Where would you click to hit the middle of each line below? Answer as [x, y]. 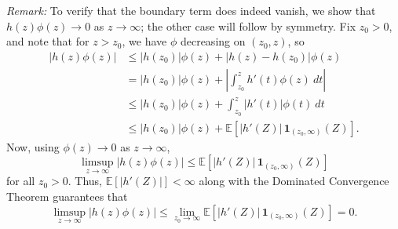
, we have [144, 41]
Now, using [33, 146]
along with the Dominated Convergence [294, 181]
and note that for [48, 41]
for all [21, 181]
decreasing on [213, 41]
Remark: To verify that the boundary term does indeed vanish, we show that [191, 10]
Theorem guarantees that [67, 196]
